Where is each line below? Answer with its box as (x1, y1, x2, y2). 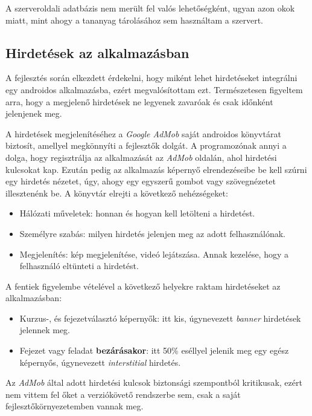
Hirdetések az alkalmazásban (5, 43, 189, 62)
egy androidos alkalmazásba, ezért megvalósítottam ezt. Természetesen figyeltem (5, 83, 303, 96)
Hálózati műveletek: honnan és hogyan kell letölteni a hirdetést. (19, 207, 255, 219)
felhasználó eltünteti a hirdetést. (19, 259, 139, 272)
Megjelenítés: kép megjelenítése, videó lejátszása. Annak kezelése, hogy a (19, 247, 289, 260)
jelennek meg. (19, 323, 71, 336)
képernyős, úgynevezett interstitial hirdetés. (19, 356, 181, 368)
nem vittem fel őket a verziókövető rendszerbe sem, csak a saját (5, 388, 241, 400)
